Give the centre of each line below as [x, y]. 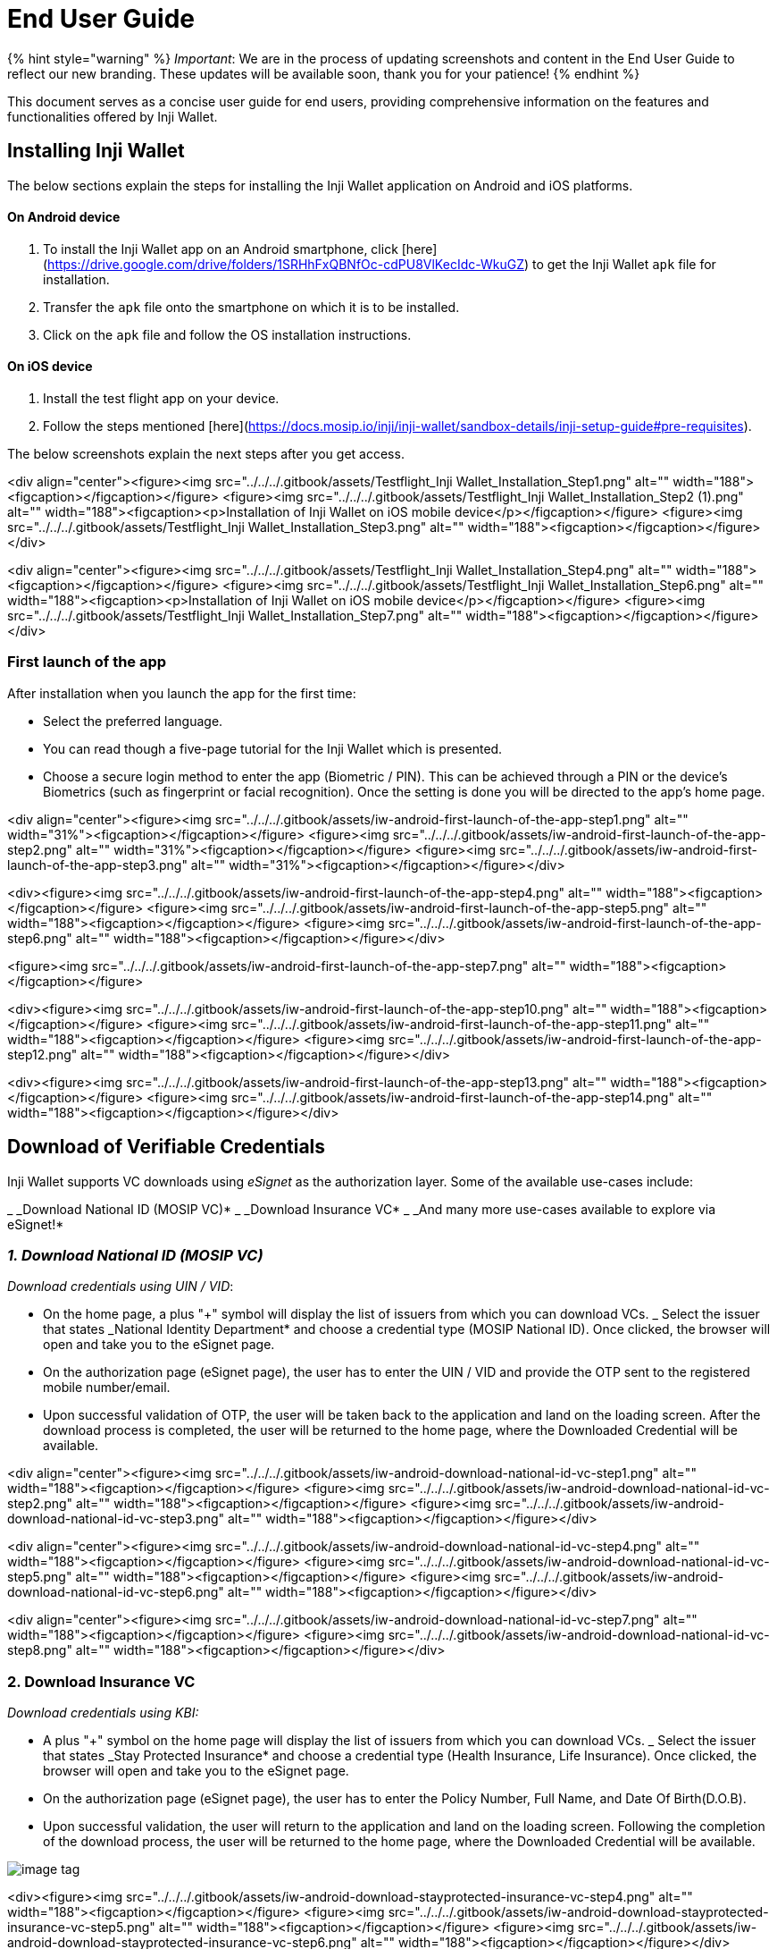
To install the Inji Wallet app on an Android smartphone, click [221, 249]
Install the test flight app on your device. [161, 399]
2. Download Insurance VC [101, 1681]
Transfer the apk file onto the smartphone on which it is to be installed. [251, 307]
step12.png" [42, 1054]
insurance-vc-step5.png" [81, 1928]
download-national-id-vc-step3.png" [116, 1519]
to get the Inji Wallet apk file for [624, 264]
